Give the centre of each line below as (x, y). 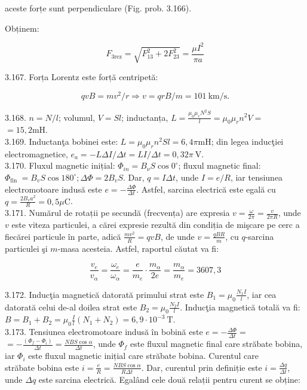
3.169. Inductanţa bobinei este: (62, 141)
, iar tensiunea (257, 177)
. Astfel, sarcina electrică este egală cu (206, 189)
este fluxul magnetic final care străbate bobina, (217, 344)
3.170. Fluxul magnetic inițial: (60, 165)
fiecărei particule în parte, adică (63, 236)
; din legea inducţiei (247, 141)
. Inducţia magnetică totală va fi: (240, 307)
